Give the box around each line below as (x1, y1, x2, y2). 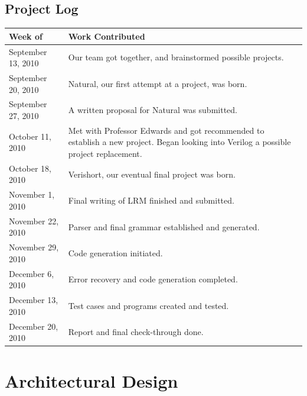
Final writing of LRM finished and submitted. (68, 194, 234, 207)
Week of (9, 30, 43, 42)
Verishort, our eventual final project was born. (68, 168, 236, 180)
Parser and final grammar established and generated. (68, 220, 260, 233)
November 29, (9, 241, 59, 253)
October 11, (9, 130, 51, 142)
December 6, (9, 267, 54, 279)
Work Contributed (68, 30, 145, 42)
